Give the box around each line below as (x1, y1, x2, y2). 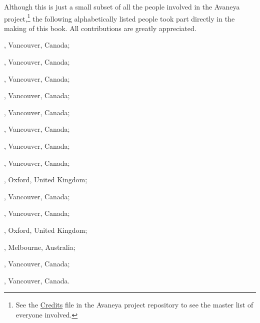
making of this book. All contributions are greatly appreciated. (4, 23, 196, 33)
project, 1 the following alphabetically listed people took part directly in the (4, 12, 235, 24)
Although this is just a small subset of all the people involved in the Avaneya (4, 2, 240, 12)
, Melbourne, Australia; (4, 241, 75, 252)
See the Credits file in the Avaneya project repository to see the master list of (15, 299, 253, 310)
